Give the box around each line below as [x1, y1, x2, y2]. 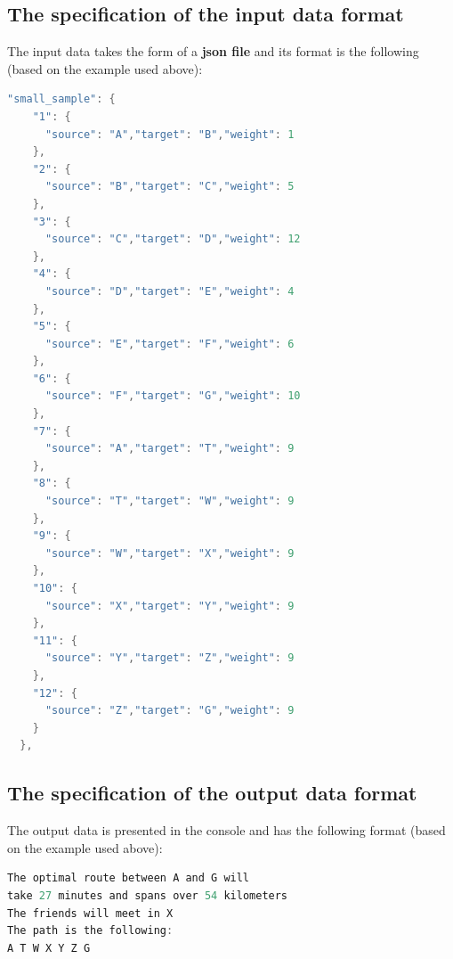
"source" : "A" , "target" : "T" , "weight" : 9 [44, 442, 295, 455]
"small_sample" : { [7, 93, 116, 106]
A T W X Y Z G [7, 941, 91, 955]
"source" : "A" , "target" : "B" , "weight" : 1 [44, 127, 295, 141]
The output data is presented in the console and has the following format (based [7, 821, 446, 840]
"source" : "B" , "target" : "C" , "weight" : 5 [44, 180, 295, 193]
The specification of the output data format [7, 779, 417, 807]
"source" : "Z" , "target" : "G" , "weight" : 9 [44, 704, 295, 717]
